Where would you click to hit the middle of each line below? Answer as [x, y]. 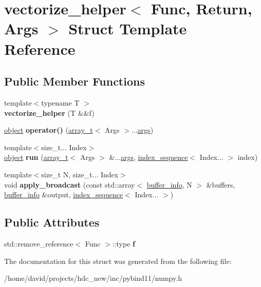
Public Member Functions [74, 81]
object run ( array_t [36, 157]
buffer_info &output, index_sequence [64, 194]
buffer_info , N [169, 184]
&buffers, [221, 184]
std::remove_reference [39, 243]
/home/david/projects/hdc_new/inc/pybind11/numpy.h [93, 278]
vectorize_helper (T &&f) [49, 112]
